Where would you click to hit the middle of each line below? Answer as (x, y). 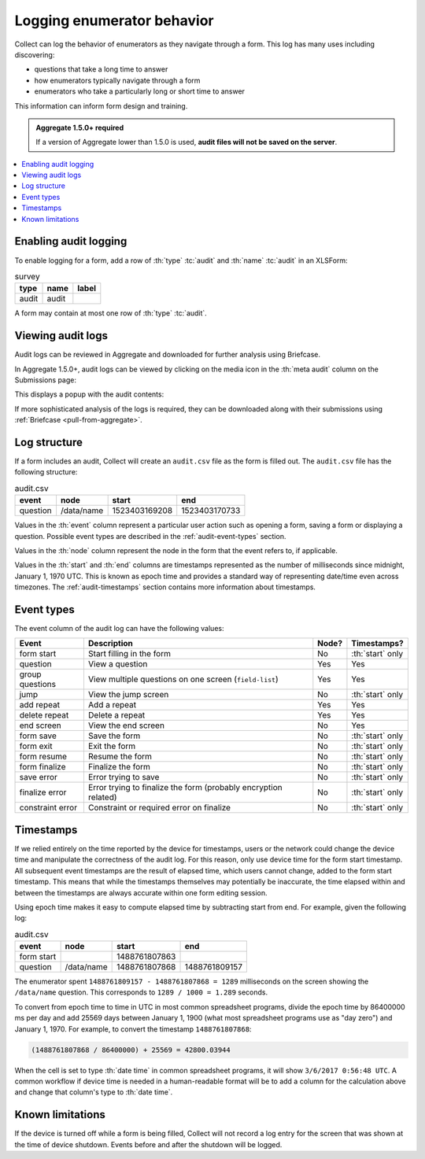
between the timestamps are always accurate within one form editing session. (141, 892)
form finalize (42, 767)
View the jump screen (128, 695)
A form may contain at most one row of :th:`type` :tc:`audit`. (111, 313)
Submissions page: (46, 380)
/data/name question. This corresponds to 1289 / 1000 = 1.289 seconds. (141, 992)
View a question (118, 664)
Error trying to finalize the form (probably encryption (185, 788)
